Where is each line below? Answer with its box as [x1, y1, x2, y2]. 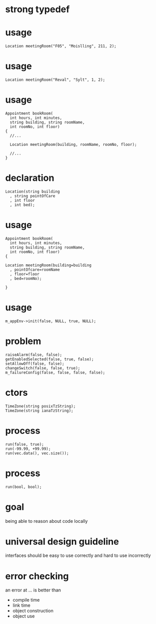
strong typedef [5, 4, 70, 15]
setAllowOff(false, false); [5, 361, 65, 366]
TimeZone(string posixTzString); [5, 403, 76, 409]
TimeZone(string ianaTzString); [5, 408, 73, 413]
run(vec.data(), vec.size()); [5, 451, 69, 456]
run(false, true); [5, 442, 44, 447]
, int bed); [10, 202, 35, 207]
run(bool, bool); [5, 484, 42, 489]
